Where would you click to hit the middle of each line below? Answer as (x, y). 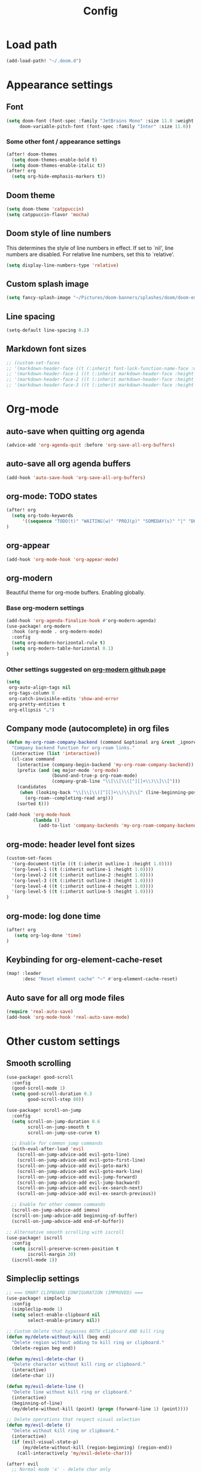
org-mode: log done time (54, 916)
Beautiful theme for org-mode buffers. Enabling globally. (76, 593)
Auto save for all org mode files (66, 998)
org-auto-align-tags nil (39, 688)
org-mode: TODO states (52, 496)
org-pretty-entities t (37, 704)
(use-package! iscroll (34, 1238)
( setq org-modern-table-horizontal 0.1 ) (63, 649)
